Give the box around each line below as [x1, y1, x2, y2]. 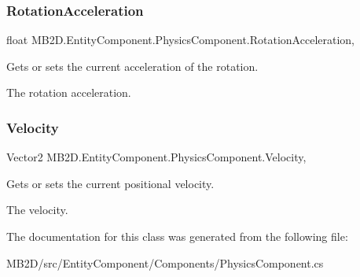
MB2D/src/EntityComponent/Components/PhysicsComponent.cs [6, 254, 324, 271]
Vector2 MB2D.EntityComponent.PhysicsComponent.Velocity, [6, 149, 307, 165]
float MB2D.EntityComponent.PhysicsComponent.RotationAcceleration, [6, 31, 354, 48]
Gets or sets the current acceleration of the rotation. [6, 57, 259, 74]
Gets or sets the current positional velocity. [6, 175, 215, 191]
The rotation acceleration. [6, 84, 131, 101]
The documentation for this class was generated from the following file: [6, 228, 348, 244]
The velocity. [6, 201, 68, 218]
